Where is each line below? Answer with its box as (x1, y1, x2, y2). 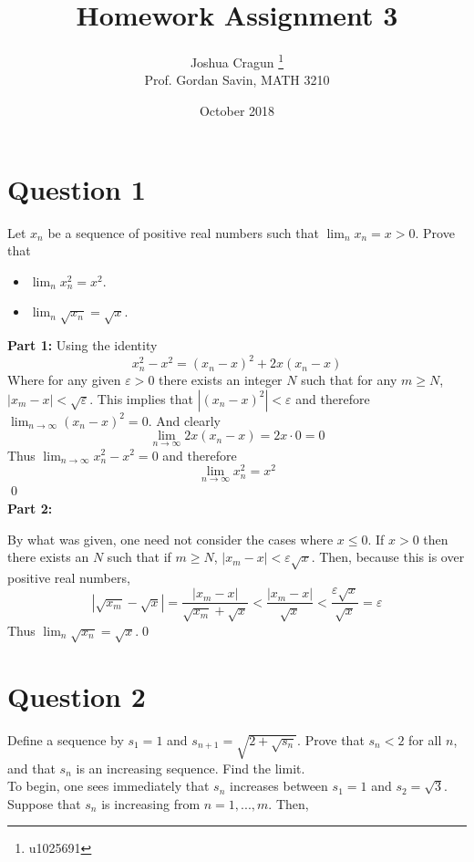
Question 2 (7, 677, 146, 714)
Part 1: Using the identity (7, 336, 158, 355)
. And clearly (148, 410, 222, 430)
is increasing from (101, 794, 201, 813)
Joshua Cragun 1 (190, 50, 284, 71)
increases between (229, 776, 328, 795)
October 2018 (199, 100, 275, 119)
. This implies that (89, 389, 194, 408)
